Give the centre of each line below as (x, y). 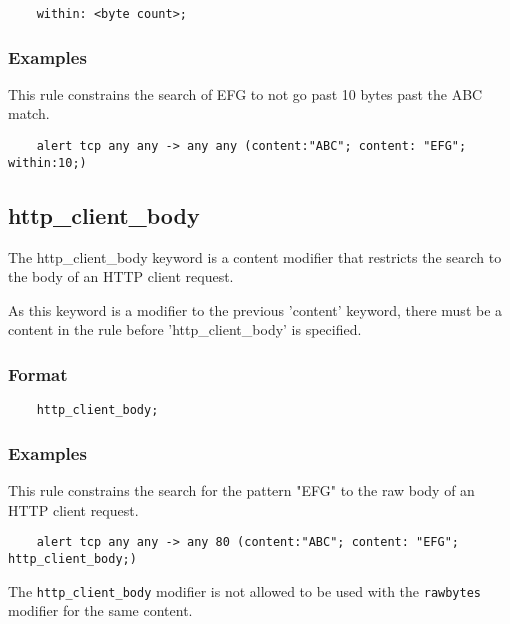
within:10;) (47, 162)
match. (29, 113)
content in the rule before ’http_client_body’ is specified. (185, 329)
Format (38, 373)
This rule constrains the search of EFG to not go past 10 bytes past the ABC (245, 93)
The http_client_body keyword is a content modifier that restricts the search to (255, 256)
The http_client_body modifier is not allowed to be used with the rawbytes (245, 590)
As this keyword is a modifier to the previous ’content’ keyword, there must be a (255, 309)
